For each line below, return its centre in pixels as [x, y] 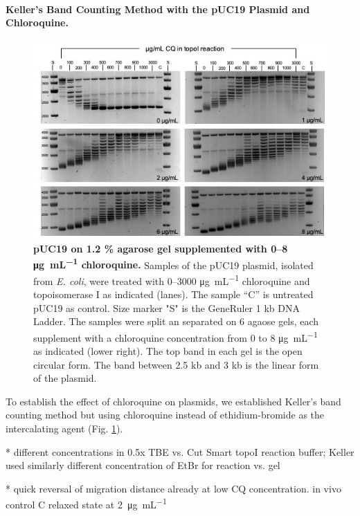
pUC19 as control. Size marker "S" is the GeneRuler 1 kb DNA [166, 307]
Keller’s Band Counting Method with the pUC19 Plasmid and [158, 9]
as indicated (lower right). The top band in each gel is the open [168, 351]
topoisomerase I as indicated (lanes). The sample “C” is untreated [173, 294]
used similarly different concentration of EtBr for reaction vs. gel [143, 465]
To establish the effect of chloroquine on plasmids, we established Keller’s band [173, 401]
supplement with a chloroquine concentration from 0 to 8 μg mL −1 [175, 336]
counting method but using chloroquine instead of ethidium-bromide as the [165, 415]
